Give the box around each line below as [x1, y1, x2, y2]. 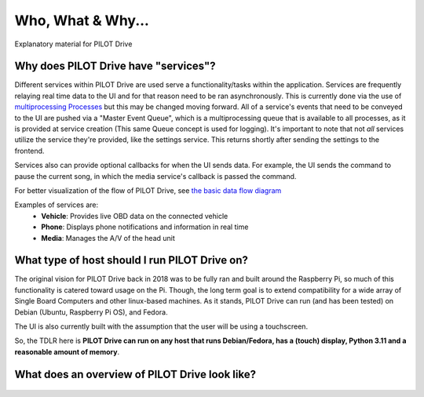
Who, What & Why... [14, 12, 149, 29]
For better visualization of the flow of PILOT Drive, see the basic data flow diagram [14, 185, 282, 195]
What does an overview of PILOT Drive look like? [14, 367, 257, 381]
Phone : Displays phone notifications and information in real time [41, 222, 249, 231]
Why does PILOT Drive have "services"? [14, 60, 216, 73]
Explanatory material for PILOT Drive [14, 39, 133, 49]
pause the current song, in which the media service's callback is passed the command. [14, 171, 297, 180]
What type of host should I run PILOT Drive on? [14, 253, 249, 267]
